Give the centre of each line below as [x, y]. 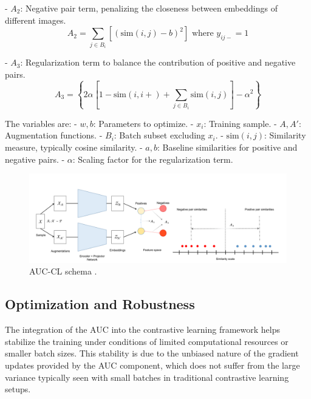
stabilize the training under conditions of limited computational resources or [147, 341]
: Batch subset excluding [159, 135]
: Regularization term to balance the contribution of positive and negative [158, 62]
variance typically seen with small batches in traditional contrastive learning [147, 377]
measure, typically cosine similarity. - [74, 147]
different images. [36, 20]
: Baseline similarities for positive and [227, 147]
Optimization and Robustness [100, 304]
